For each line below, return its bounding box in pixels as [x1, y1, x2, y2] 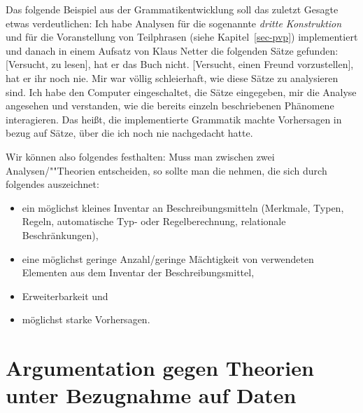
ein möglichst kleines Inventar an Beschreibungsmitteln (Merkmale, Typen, [22, 200, 344, 215]
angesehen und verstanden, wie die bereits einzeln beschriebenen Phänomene [6, 98, 334, 113]
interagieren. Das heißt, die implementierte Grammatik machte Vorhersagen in [6, 111, 342, 126]
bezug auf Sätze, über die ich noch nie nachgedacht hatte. [6, 126, 253, 140]
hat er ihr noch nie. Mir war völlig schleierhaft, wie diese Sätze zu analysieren [6, 70, 339, 85]
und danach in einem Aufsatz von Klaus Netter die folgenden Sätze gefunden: [6, 43, 339, 57]
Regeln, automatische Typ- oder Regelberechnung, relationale [22, 214, 286, 229]
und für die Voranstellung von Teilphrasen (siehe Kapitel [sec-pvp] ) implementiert [6, 29, 358, 44]
